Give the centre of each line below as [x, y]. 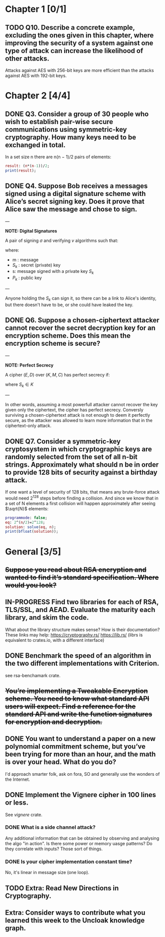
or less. [17, 803]
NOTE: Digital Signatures [31, 231]
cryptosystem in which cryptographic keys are [79, 449]
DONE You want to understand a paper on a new [80, 739]
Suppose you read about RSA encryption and [76, 570]
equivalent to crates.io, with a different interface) [55, 640]
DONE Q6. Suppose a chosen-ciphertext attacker [82, 320]
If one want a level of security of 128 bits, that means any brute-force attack [82, 492]
